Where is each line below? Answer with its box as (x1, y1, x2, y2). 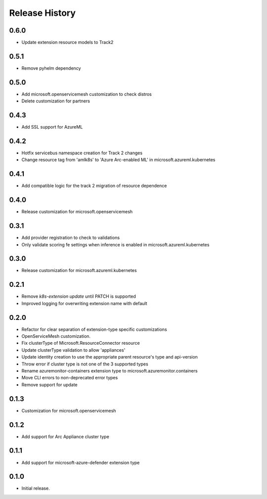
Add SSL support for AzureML (21, 124, 83, 130)
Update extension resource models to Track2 (21, 40, 114, 45)
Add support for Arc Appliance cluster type (21, 433, 110, 440)
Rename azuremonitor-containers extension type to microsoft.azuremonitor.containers (21, 368, 198, 374)
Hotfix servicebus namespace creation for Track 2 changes (21, 150, 143, 156)
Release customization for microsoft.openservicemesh (21, 209, 133, 215)
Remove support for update (21, 381, 78, 388)
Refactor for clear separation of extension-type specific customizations (21, 326, 168, 332)
